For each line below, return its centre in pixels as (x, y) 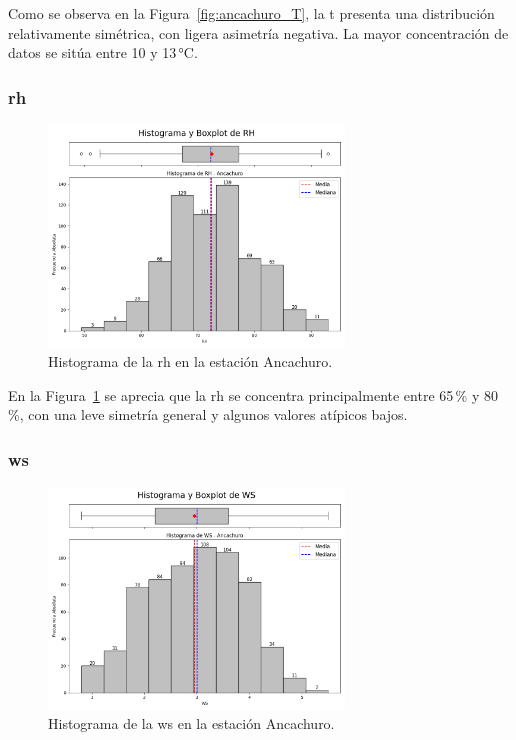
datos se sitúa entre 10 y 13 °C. (103, 52)
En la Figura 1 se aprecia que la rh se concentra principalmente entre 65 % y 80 (253, 394)
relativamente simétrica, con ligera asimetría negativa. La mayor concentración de (258, 32)
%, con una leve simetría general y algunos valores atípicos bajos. (208, 414)
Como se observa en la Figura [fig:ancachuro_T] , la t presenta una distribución (251, 13)
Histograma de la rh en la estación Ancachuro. (190, 361)
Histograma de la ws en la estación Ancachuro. (191, 723)
